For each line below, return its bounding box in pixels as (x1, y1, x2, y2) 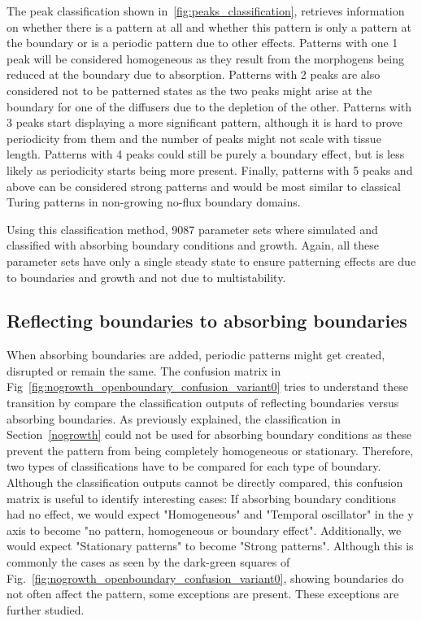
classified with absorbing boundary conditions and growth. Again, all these (7, 237, 379, 254)
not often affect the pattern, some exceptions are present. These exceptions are (7, 585, 399, 602)
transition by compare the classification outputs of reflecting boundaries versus (7, 394, 399, 411)
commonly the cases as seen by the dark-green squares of (7, 554, 290, 571)
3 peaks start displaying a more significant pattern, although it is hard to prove (7, 114, 402, 131)
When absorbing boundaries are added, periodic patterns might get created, (7, 346, 385, 363)
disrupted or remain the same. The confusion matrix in (7, 362, 281, 379)
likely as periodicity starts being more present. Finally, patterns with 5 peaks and (7, 161, 413, 178)
